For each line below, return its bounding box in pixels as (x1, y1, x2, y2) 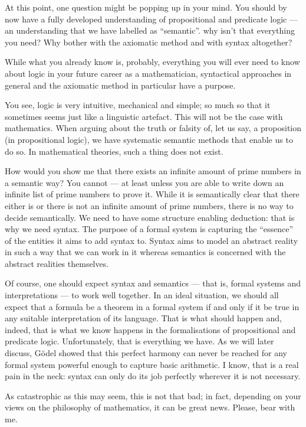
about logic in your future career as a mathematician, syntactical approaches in (5, 67, 292, 79)
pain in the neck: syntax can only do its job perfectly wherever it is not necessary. (5, 370, 301, 382)
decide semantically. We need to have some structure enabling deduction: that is (5, 211, 295, 223)
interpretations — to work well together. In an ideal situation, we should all (5, 289, 279, 301)
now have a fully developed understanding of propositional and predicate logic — (5, 12, 298, 25)
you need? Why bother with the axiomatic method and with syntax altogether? (5, 35, 292, 48)
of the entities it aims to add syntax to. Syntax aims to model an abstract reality (5, 234, 298, 246)
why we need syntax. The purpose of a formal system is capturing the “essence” (5, 223, 294, 235)
